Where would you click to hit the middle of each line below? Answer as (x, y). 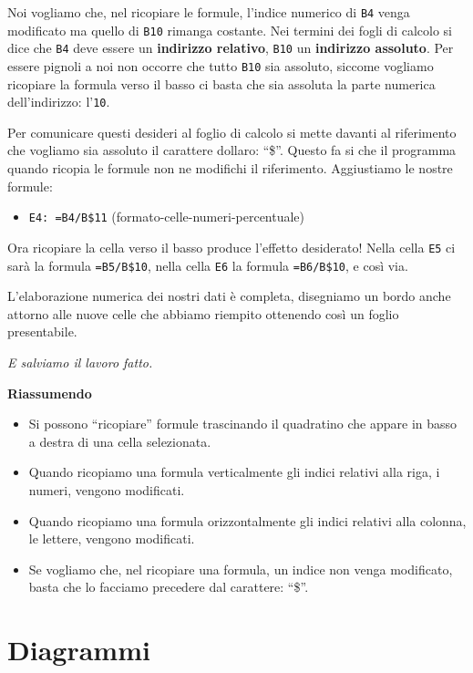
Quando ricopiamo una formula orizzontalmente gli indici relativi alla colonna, (247, 520)
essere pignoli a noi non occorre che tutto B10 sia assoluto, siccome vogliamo (221, 65)
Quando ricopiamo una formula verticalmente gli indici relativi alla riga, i (234, 472)
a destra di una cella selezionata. (120, 441)
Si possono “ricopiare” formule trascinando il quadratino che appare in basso (243, 424)
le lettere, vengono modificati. (112, 538)
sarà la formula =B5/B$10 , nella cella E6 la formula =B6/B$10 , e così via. (208, 265)
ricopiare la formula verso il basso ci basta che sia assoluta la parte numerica (221, 83)
